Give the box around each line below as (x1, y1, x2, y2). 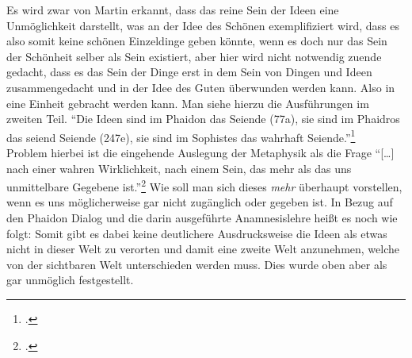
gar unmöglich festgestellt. (6, 271, 134, 288)
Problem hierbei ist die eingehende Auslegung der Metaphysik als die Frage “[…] (6, 144, 395, 160)
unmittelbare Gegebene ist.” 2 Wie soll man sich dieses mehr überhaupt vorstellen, (6, 176, 402, 194)
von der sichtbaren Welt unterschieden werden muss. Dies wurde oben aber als (6, 256, 387, 272)
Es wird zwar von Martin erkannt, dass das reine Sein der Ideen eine (6, 2, 339, 17)
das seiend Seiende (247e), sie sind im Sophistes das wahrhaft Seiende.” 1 (6, 126, 356, 145)
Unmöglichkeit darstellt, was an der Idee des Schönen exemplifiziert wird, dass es (6, 17, 400, 33)
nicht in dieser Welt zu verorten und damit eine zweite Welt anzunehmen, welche (6, 241, 399, 257)
